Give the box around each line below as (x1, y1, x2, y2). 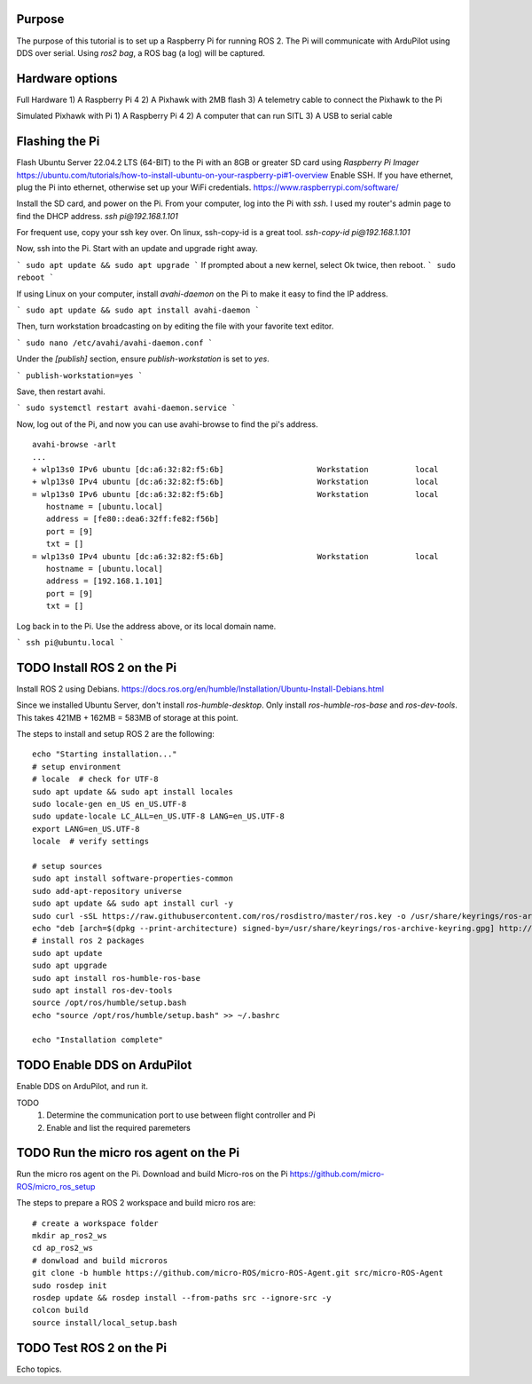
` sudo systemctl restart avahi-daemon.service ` (16, 403, 237, 413)
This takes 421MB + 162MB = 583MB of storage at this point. (16, 712, 239, 723)
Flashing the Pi (16, 134, 100, 149)
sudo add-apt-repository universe (32, 886, 182, 896)
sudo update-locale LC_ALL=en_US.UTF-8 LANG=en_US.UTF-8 (32, 811, 286, 821)
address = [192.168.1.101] (45, 576, 164, 586)
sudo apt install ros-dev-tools (32, 985, 173, 995)
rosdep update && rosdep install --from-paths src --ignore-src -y (32, 1293, 332, 1302)
